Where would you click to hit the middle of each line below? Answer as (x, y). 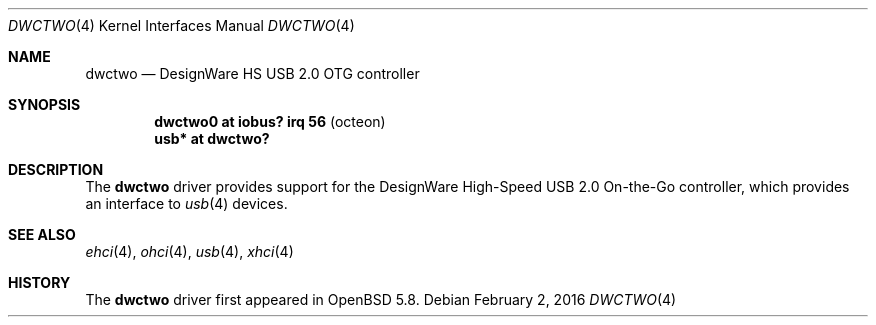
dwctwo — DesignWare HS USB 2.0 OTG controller (252, 73)
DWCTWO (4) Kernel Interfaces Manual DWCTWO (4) (181, 25)
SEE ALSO (42, 234)
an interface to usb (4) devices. (186, 203)
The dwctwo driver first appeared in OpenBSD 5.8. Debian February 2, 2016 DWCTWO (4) (381, 299)
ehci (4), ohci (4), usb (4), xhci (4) (189, 251)
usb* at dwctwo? (212, 138)
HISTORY (39, 282)
